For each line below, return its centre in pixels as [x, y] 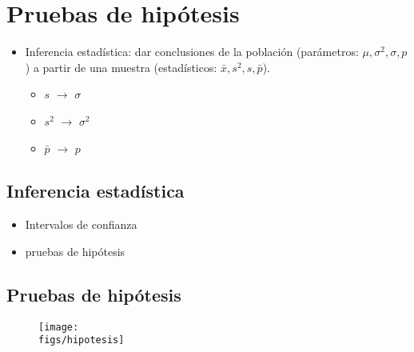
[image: [59, 327]
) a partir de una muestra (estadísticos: [121, 67]
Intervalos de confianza [81, 224]
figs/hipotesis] [82, 340]
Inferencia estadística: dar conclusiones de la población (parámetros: [192, 52]
